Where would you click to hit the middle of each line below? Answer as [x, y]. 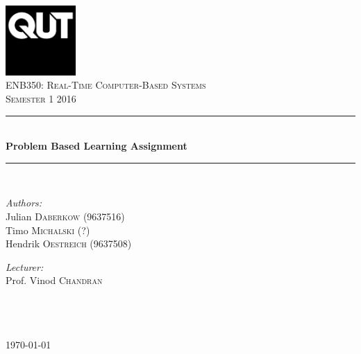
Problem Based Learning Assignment [96, 146]
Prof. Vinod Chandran [54, 280]
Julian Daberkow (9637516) [65, 216]
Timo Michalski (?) [48, 230]
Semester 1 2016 [41, 98]
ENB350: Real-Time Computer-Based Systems [106, 85]
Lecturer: [25, 266]
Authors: [24, 203]
